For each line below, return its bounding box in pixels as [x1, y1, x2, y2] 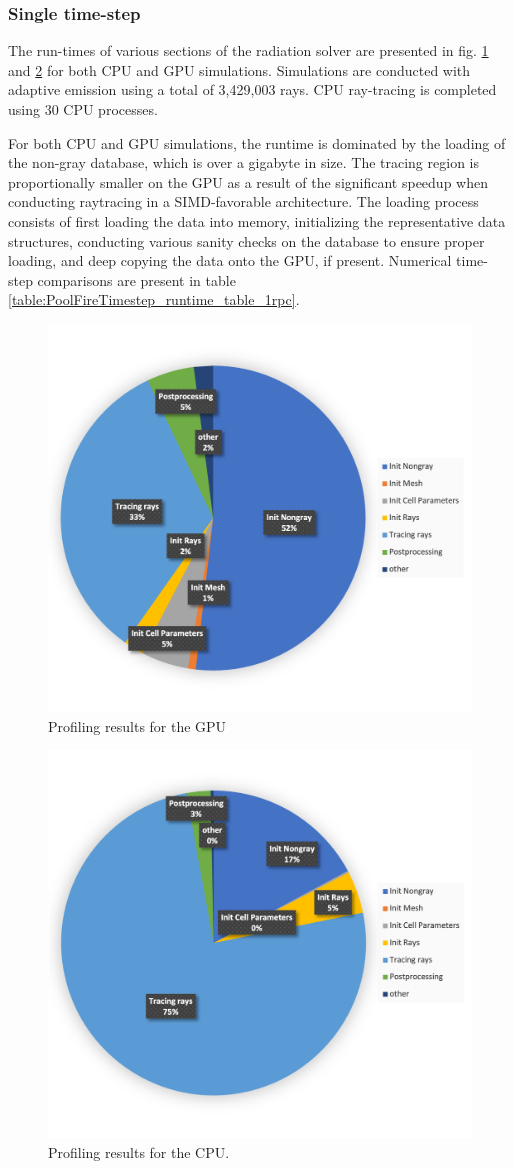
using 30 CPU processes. [8, 99, 158, 119]
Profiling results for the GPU [48, 715, 227, 736]
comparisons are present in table [37, 269, 236, 290]
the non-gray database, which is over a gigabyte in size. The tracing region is [8, 152, 479, 173]
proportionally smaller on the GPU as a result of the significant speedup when [8, 171, 488, 192]
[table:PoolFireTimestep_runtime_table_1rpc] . [8, 289, 300, 310]
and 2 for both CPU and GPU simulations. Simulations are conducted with [8, 59, 471, 80]
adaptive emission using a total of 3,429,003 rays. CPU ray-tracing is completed [8, 79, 497, 100]
